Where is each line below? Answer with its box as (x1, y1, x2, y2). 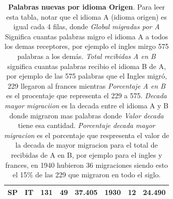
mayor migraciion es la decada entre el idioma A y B (5, 100, 168, 110)
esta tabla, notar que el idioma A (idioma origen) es (6, 11, 167, 22)
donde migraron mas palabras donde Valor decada (9, 110, 164, 120)
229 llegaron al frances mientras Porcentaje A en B (8, 80, 165, 91)
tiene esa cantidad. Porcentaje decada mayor (18, 120, 155, 130)
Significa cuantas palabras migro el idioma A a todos (5, 31, 168, 41)
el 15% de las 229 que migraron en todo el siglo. (12, 169, 161, 180)
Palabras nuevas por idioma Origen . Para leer (8, 2, 165, 12)
